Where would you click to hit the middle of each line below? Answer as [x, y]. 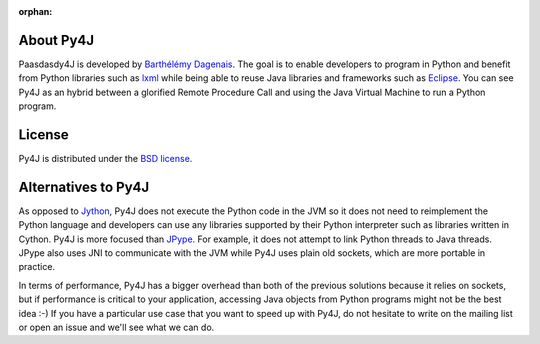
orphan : [35, 11]
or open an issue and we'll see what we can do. [116, 327]
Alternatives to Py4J [84, 186]
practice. [36, 267]
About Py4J [56, 40]
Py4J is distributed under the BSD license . [105, 158]
